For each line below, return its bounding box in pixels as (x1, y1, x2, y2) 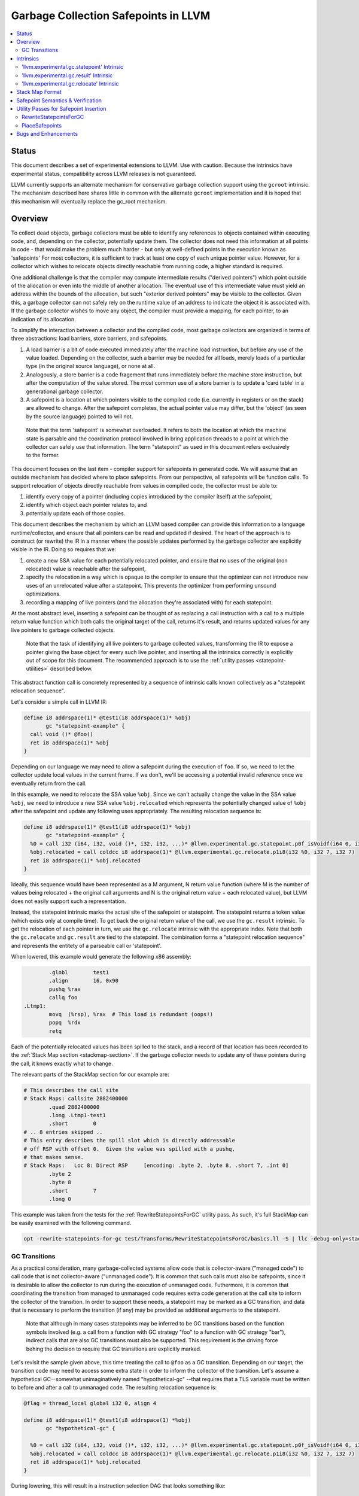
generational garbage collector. (26, 388, 104, 395)
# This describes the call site (23, 1087, 119, 1093)
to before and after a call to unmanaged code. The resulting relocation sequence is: (11, 1384, 217, 1391)
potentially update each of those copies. (26, 509, 126, 517)
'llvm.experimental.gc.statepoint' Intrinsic (22, 63, 124, 71)
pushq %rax (48, 986, 81, 993)
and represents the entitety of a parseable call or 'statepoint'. (11, 942, 162, 949)
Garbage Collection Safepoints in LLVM (11, 9, 211, 22)
